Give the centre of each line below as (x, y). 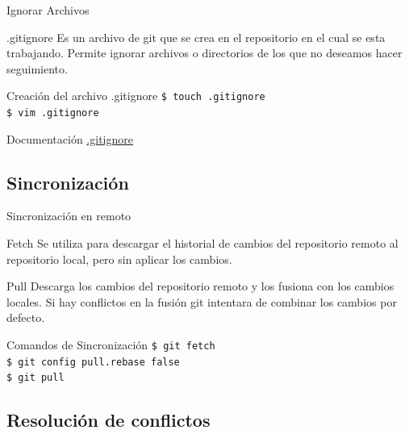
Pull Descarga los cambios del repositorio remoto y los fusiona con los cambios (200, 286)
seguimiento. (37, 68)
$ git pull (35, 378)
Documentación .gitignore (70, 138)
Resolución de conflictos (109, 420)
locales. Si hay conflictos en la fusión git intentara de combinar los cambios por (202, 301)
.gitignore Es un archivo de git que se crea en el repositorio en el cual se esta (196, 37)
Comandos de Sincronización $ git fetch (111, 345)
